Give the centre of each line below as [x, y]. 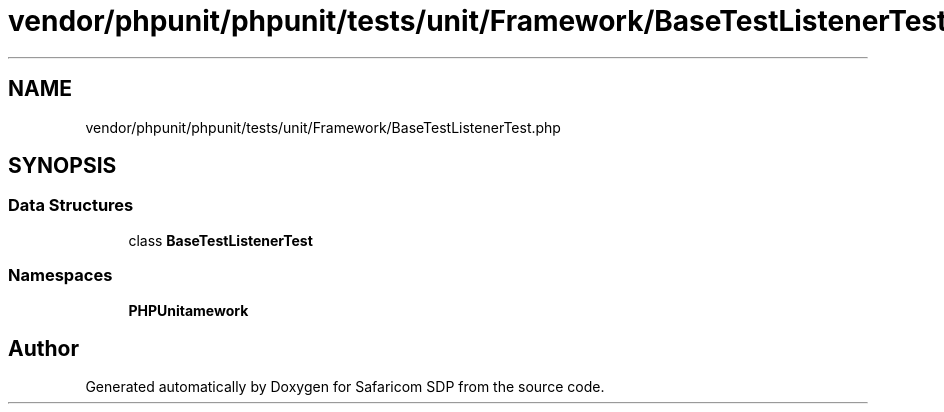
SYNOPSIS [62, 166]
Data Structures [71, 205]
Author [43, 348]
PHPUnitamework [188, 310]
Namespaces [60, 275]
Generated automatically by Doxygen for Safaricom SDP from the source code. [345, 387]
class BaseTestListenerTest [220, 240]
